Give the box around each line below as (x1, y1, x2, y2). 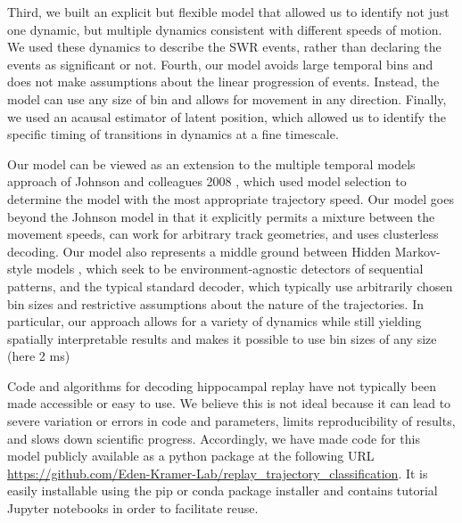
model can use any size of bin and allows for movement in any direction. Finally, (7, 89, 447, 108)
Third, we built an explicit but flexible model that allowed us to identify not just (7, 3, 450, 20)
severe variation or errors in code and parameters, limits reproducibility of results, (7, 412, 456, 430)
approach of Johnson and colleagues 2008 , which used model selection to (7, 172, 407, 191)
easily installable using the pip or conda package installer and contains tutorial (7, 481, 438, 500)
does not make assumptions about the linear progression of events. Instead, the (7, 72, 440, 91)
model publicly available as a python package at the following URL (7, 446, 375, 465)
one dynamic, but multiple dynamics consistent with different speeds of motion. (7, 20, 442, 38)
